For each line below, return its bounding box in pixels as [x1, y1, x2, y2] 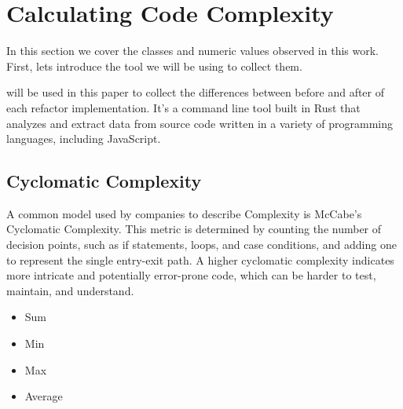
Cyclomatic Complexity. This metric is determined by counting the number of [6, 221, 382, 237]
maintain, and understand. [6, 282, 134, 298]
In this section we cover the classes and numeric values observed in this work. [6, 42, 379, 59]
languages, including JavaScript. [6, 130, 161, 147]
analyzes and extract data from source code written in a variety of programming [6, 115, 393, 131]
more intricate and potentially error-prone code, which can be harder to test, [6, 267, 376, 283]
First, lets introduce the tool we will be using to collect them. [6, 57, 302, 74]
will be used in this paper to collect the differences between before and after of [6, 84, 385, 100]
